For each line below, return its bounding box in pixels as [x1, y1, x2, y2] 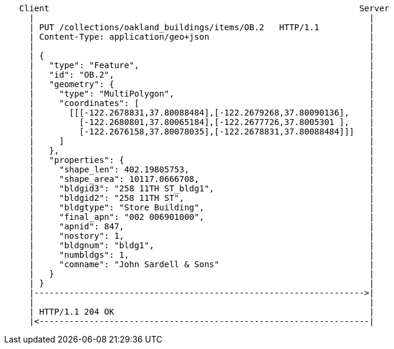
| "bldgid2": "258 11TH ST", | [29, 193, 374, 203]
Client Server [19, 4, 390, 13]
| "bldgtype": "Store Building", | [29, 203, 374, 212]
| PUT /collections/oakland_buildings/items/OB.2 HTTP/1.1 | [29, 23, 374, 32]
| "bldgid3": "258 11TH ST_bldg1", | [29, 184, 374, 193]
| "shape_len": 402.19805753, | [29, 165, 374, 174]
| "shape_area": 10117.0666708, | [29, 174, 374, 184]
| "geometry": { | [29, 79, 374, 89]
